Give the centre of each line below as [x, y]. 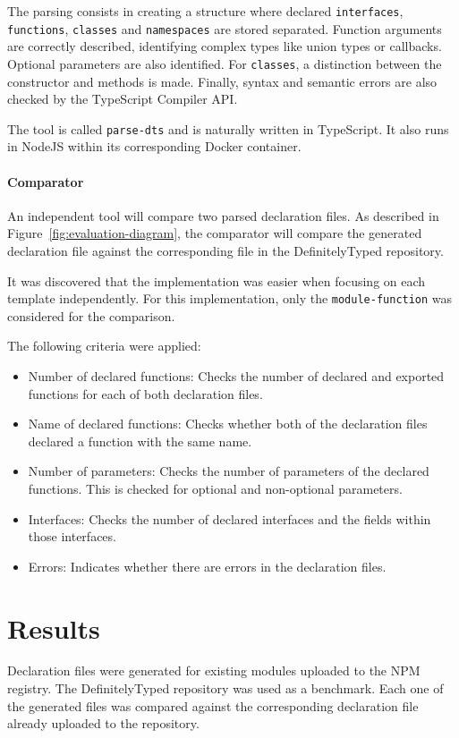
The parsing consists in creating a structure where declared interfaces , [205, 11]
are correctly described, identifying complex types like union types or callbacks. [225, 46]
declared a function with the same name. [140, 441]
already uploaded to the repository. [103, 723]
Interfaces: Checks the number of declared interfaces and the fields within [229, 518]
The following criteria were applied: [104, 346]
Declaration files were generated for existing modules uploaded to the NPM [214, 670]
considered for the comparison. [91, 315]
